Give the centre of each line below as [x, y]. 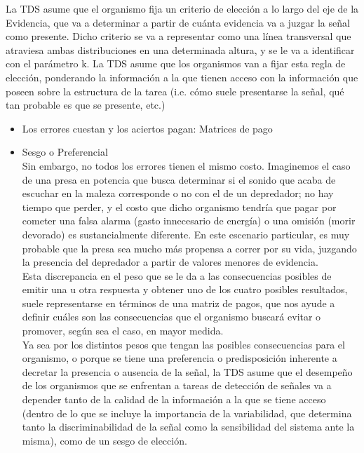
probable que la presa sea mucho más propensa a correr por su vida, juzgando [189, 248]
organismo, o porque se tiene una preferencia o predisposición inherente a [180, 358]
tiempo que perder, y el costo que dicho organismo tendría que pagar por [179, 207]
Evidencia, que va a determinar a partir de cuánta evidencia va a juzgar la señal [178, 22]
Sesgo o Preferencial [65, 152]
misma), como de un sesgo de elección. [105, 440]
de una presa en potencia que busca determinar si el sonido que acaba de [179, 179]
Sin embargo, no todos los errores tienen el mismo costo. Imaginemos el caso [186, 165]
